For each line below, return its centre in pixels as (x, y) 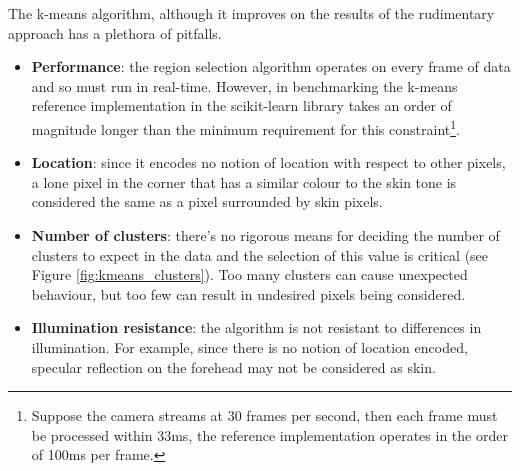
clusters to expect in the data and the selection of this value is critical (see (260, 254)
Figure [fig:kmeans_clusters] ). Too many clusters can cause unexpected (249, 274)
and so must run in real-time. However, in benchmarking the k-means (244, 85)
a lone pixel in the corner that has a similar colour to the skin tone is (244, 181)
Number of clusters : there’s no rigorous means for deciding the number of (265, 235)
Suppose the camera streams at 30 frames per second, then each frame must (264, 415)
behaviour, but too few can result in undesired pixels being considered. (248, 293)
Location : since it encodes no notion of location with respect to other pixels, (268, 162)
